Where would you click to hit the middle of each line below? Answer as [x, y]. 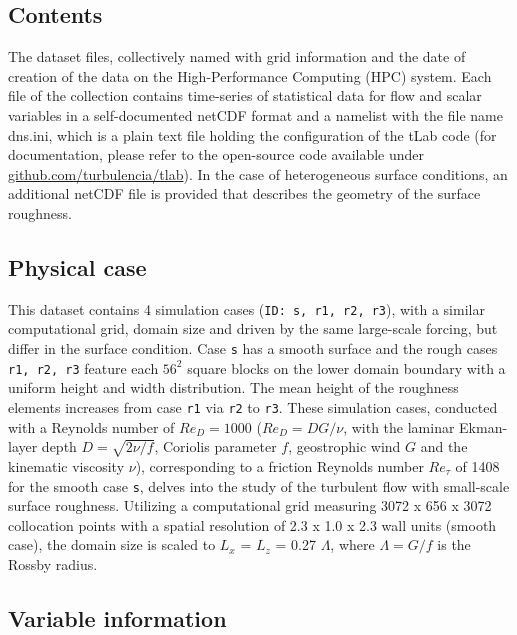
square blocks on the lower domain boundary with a [346, 367]
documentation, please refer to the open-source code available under [216, 154]
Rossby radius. [53, 563]
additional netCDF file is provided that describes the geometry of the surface [244, 193]
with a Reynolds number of [91, 426]
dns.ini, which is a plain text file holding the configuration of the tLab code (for [252, 134]
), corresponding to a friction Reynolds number [279, 465]
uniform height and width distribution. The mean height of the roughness [233, 387]
